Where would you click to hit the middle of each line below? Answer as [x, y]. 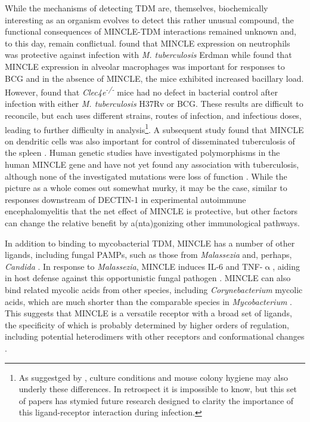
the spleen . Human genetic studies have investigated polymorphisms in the [142, 153]
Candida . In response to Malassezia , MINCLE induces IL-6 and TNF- [134, 266]
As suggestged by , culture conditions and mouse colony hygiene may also [153, 377]
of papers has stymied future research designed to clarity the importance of [156, 400]
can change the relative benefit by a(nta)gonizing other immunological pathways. [152, 223]
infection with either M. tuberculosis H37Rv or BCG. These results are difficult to [154, 104]
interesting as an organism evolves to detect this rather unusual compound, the [149, 19]
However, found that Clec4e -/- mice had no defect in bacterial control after [141, 91]
